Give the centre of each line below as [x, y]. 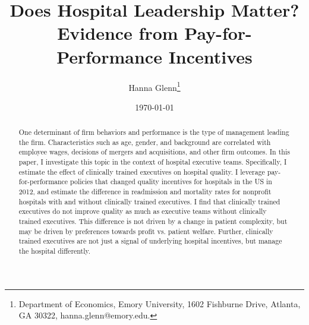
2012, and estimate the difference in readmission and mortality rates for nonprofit [145, 192]
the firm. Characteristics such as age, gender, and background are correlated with [145, 142]
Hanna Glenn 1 [154, 86]
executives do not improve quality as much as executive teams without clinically [143, 211]
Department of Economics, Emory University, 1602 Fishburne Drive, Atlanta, [160, 303]
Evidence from [118, 33]
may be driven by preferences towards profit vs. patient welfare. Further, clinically [146, 231]
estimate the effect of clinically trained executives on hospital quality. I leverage [142, 171]
